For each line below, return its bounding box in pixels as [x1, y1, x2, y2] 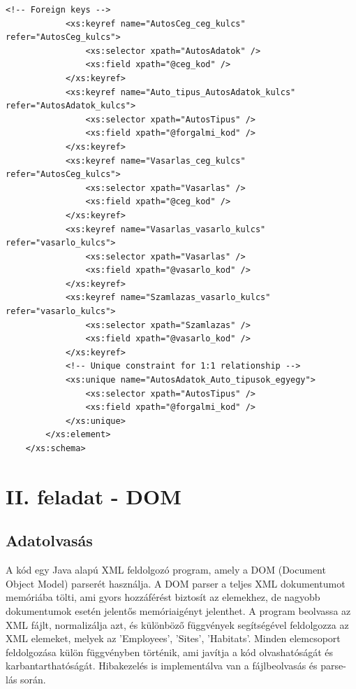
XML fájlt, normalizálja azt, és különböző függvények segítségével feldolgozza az [6, 617, 349, 632]
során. [20, 672, 46, 686]
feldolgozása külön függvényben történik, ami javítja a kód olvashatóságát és [6, 644, 333, 659]
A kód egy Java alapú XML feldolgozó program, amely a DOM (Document [6, 562, 326, 577]
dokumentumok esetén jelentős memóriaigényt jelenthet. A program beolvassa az [6, 603, 351, 618]
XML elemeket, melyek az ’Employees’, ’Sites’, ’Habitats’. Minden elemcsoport [6, 631, 341, 646]
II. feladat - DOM [6, 481, 181, 510]
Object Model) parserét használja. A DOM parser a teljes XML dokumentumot [6, 576, 346, 590]
